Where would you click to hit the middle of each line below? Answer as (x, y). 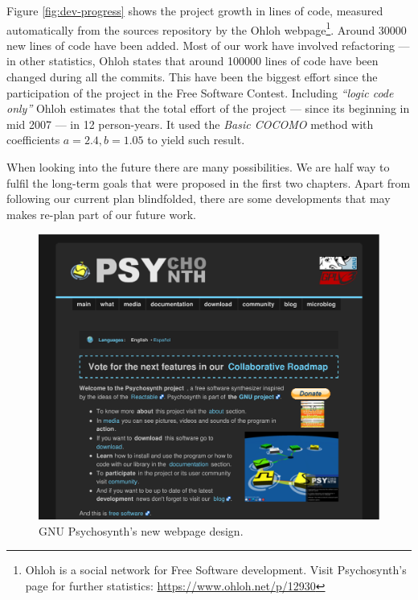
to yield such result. (196, 140)
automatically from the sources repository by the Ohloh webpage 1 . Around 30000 (207, 28)
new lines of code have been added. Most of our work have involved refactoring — (208, 45)
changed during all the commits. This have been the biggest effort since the (192, 77)
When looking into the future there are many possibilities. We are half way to (198, 167)
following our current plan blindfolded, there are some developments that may (199, 199)
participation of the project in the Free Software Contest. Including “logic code (200, 92)
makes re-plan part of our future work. (101, 214)
